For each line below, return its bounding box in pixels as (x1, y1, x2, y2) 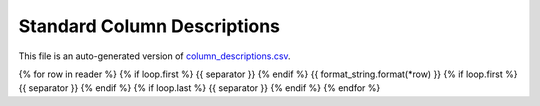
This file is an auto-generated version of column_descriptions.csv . (18, 50, 291, 62)
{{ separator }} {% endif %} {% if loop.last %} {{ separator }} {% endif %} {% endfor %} (18, 82, 381, 94)
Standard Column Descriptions (18, 15, 280, 37)
